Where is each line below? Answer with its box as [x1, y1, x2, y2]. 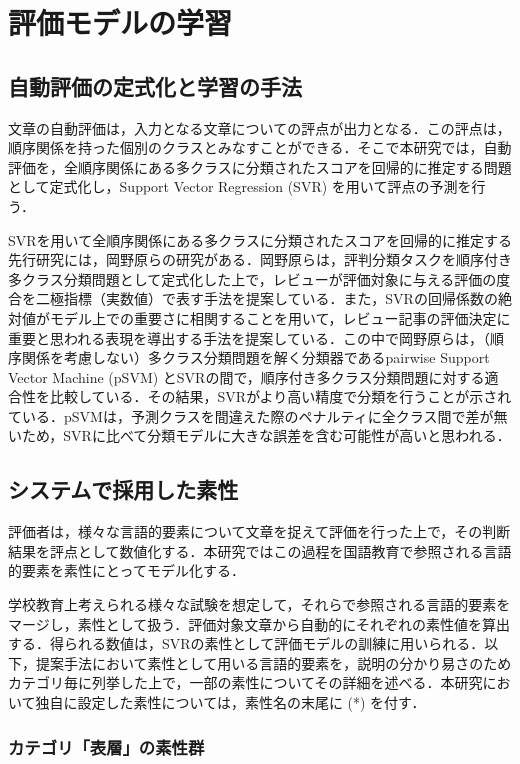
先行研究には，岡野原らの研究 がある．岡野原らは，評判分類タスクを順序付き [8, 249, 512, 270]
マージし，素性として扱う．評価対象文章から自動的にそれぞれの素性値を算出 [8, 613, 510, 634]
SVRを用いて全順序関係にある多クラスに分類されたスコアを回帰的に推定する [8, 229, 512, 250]
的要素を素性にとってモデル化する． [8, 560, 245, 581]
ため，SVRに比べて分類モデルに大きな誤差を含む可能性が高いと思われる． [21, 425, 511, 446]
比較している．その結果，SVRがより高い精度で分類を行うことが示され [49, 386, 512, 407]
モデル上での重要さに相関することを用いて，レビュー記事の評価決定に [49, 307, 511, 328]
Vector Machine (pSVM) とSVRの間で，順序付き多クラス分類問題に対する [8, 366, 485, 387]
